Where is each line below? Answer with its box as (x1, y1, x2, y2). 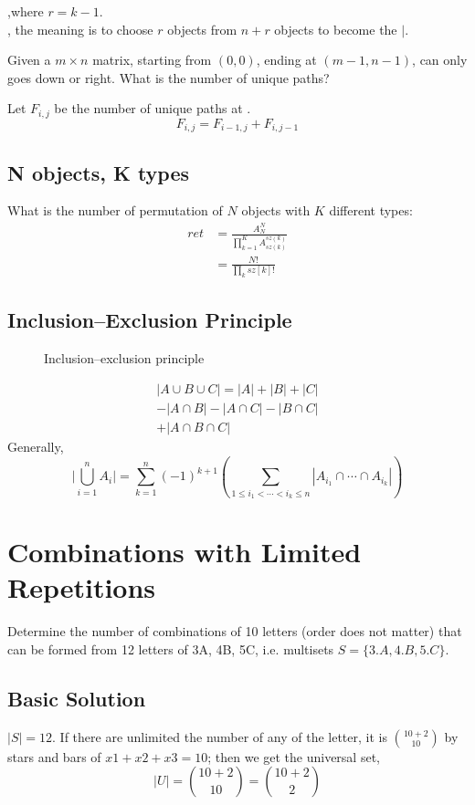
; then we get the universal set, (207, 747, 380, 766)
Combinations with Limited (7, 533, 362, 570)
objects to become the (274, 19, 397, 38)
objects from (167, 19, 237, 38)
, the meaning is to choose (7, 19, 153, 38)
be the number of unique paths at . (54, 99, 251, 118)
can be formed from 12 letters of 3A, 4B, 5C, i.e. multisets (7, 640, 334, 658)
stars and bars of (7, 747, 101, 766)
